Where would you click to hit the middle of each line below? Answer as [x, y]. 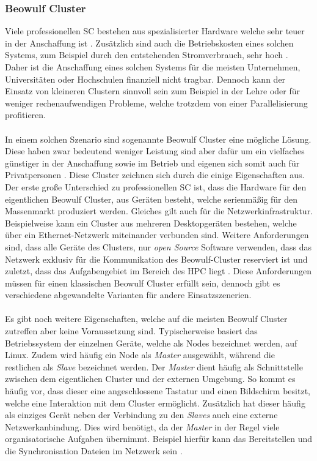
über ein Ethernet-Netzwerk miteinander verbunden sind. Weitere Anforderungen [157, 235]
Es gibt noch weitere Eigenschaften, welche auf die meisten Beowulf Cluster [146, 319]
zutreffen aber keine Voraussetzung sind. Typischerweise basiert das [131, 331]
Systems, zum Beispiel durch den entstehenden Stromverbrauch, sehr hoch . [147, 55]
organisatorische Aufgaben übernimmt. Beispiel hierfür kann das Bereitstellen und [159, 439]
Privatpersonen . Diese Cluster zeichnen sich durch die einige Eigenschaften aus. [155, 175]
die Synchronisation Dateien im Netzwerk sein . [94, 451]
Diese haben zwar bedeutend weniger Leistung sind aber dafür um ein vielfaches [155, 151]
